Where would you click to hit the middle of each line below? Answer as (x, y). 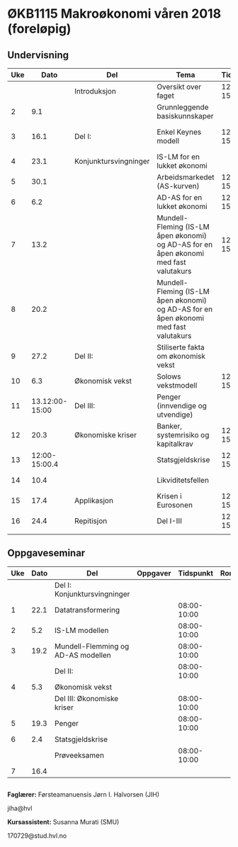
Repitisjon (91, 521)
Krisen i (169, 496)
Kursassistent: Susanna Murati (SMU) (63, 822)
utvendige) (175, 415)
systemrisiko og (183, 435)
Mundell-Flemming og (92, 646)
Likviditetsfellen (183, 480)
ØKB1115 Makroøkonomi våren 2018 (114, 14)
